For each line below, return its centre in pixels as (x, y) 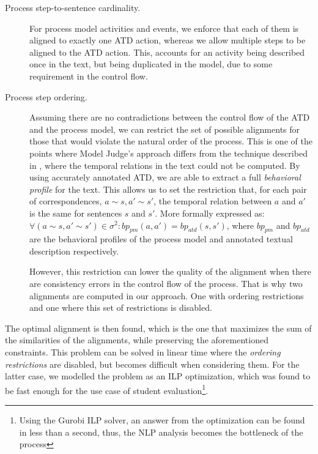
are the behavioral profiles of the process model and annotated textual (161, 239)
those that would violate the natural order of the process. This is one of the (171, 141)
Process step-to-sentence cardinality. (73, 7)
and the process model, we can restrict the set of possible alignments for (165, 129)
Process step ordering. (46, 96)
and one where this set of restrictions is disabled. (121, 307)
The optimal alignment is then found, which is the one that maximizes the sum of (158, 328)
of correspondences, (66, 201)
